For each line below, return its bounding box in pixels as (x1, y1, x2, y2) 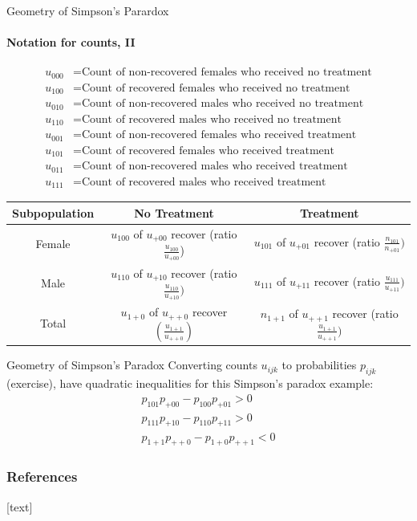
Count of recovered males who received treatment (81, 176, 326, 188)
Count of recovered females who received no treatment (81, 82, 350, 94)
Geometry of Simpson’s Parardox (6, 2, 169, 18)
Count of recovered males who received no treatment (81, 113, 342, 125)
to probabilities (281, 356, 357, 373)
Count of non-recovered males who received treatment (81, 161, 348, 173)
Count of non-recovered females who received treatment (81, 129, 357, 141)
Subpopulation (12, 204, 95, 221)
